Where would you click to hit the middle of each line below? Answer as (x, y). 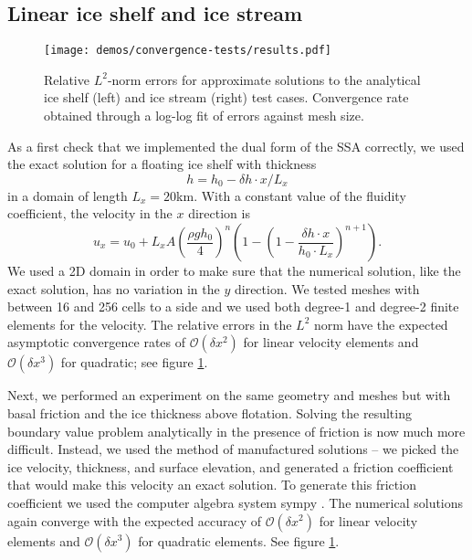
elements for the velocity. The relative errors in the (150, 324)
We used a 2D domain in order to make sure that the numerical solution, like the (234, 271)
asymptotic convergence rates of (97, 342)
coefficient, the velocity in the (90, 213)
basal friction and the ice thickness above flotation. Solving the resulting (210, 412)
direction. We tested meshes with (327, 288)
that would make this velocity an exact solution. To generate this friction (212, 485)
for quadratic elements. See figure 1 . (239, 540)
